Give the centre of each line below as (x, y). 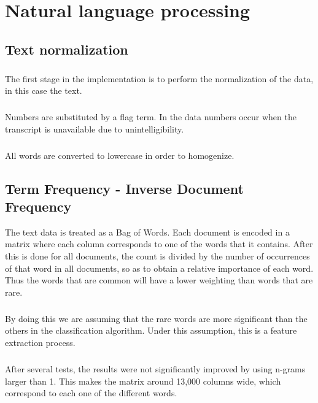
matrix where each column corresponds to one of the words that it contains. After (159, 244)
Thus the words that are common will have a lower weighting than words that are (159, 280)
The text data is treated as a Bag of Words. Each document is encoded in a (147, 232)
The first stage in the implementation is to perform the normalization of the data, (159, 78)
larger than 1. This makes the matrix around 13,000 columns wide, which (143, 381)
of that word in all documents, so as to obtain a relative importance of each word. (159, 268)
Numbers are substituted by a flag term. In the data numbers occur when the (151, 117)
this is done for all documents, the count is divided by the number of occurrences (157, 256)
